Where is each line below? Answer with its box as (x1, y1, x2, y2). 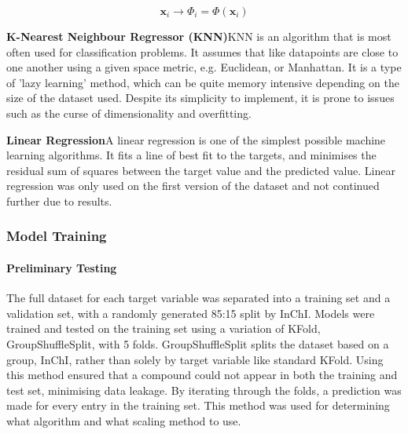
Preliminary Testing (6, 259, 117, 275)
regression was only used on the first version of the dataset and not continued (6, 177, 380, 194)
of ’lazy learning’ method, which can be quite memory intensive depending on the (6, 74, 399, 90)
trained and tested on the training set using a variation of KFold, (6, 320, 321, 337)
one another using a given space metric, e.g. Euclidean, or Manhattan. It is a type (6, 59, 402, 75)
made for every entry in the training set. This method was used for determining (6, 397, 390, 414)
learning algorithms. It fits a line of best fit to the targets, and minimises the (6, 147, 377, 163)
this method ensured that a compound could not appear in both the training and (6, 367, 398, 383)
